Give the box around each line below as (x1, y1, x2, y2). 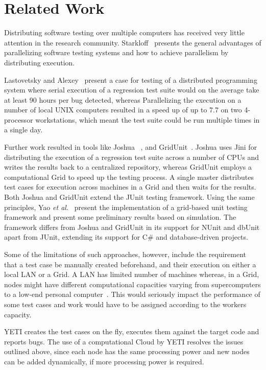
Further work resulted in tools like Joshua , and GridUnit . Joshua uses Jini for (4, 142, 257, 152)
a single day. (4, 124, 43, 135)
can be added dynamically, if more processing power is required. (4, 356, 204, 366)
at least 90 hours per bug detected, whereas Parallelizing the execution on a (4, 94, 241, 105)
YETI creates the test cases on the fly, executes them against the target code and (4, 326, 259, 337)
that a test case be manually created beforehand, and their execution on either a (4, 259, 256, 269)
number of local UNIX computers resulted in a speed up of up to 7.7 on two (4, 104, 242, 115)
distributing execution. (4, 57, 75, 67)
